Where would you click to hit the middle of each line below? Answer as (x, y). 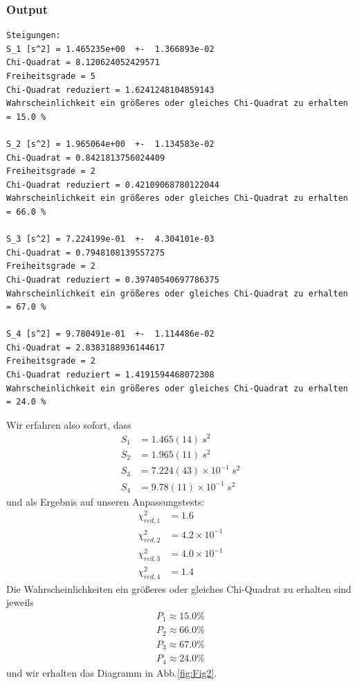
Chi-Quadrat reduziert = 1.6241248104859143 (110, 90)
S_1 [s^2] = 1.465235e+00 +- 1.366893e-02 (110, 49)
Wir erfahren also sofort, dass (69, 424)
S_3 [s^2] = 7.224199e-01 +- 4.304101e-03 (110, 239)
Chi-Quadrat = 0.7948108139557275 (86, 252)
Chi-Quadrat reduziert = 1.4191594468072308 (110, 375)
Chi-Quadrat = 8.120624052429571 (83, 63)
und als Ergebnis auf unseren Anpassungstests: (106, 501)
